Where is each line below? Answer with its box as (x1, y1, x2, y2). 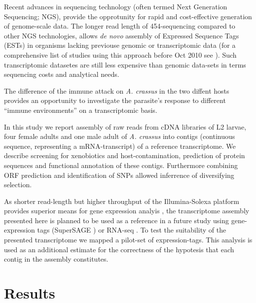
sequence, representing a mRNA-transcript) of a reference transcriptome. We (4, 140, 236, 151)
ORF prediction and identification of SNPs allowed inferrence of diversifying (4, 169, 234, 180)
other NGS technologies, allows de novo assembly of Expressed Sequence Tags (4, 30, 239, 40)
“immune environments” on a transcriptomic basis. (4, 104, 157, 115)
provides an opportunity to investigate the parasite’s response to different (4, 95, 226, 105)
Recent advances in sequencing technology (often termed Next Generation (4, 1, 227, 11)
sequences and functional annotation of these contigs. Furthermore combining (4, 160, 238, 170)
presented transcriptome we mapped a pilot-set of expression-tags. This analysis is (4, 235, 253, 245)
